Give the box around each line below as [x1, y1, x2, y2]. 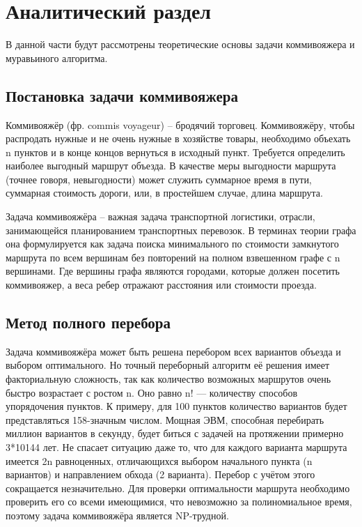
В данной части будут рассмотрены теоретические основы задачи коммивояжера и [6, 37, 355, 52]
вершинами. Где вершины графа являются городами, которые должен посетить [6, 263, 340, 278]
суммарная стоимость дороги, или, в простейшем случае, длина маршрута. [6, 185, 323, 200]
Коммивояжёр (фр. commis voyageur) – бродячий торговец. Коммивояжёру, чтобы [6, 117, 355, 132]
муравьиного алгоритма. [6, 50, 108, 65]
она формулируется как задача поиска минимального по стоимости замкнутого [6, 236, 339, 251]
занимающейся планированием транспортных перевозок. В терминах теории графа [6, 222, 356, 237]
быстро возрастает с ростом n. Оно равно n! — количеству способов [6, 385, 297, 399]
